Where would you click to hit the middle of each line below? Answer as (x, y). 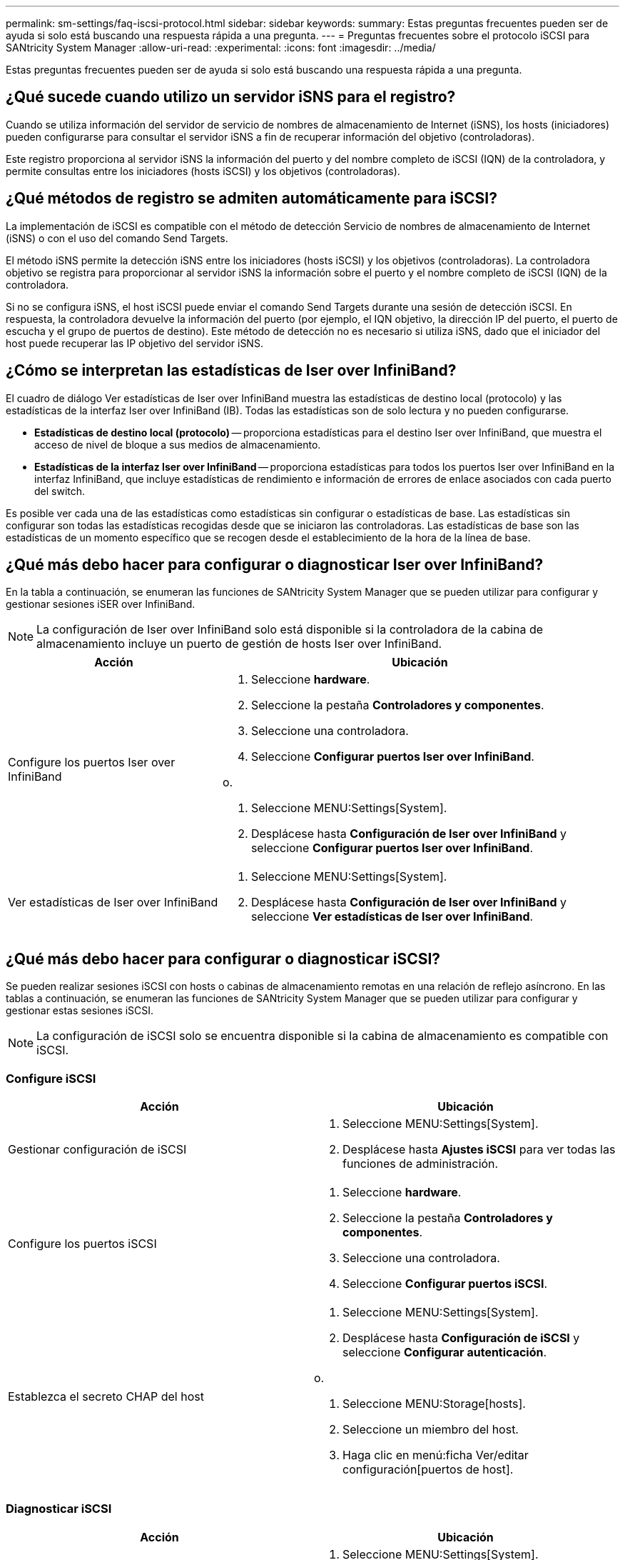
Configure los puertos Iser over (92, 762)
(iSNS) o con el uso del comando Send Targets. (117, 238)
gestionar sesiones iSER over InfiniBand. (101, 604)
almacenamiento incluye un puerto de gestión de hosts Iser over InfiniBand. (239, 644)
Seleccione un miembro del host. (431, 1429)
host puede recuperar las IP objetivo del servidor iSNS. (134, 343)
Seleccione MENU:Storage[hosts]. (434, 1403)
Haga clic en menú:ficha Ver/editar (436, 1455)
